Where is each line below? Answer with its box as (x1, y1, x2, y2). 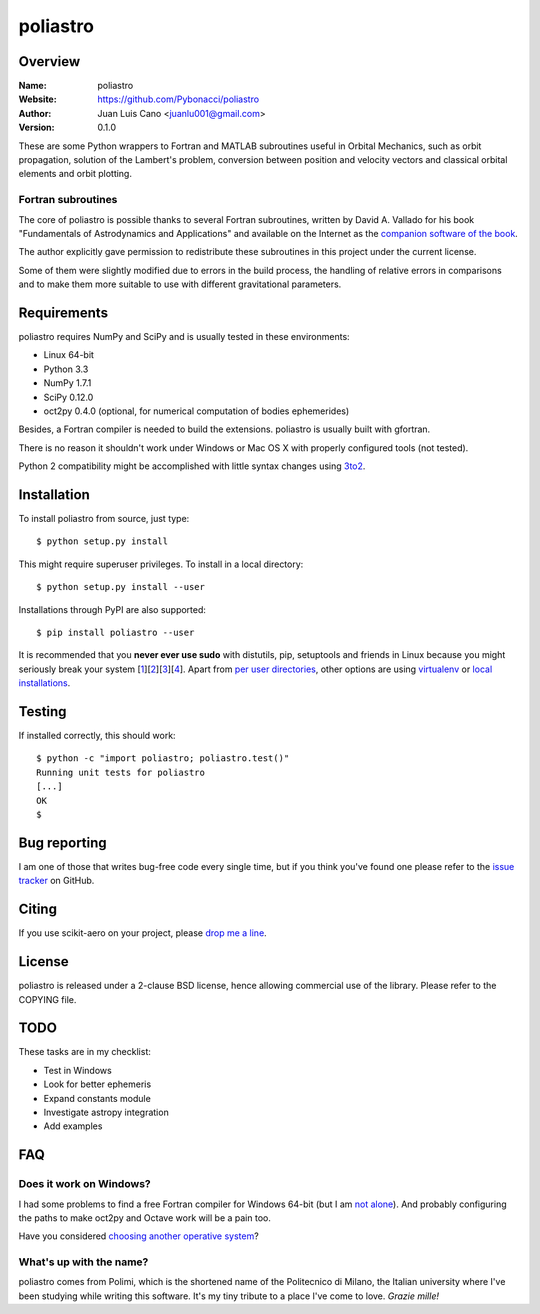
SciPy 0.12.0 (43, 391, 94, 403)
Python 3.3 (43, 363, 89, 375)
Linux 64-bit (43, 349, 95, 361)
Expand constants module (43, 1092, 152, 1104)
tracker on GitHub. (18, 875, 95, 887)
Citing (18, 901, 57, 918)
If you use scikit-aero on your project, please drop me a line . (18, 927, 267, 939)
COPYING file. (18, 993, 77, 1005)
